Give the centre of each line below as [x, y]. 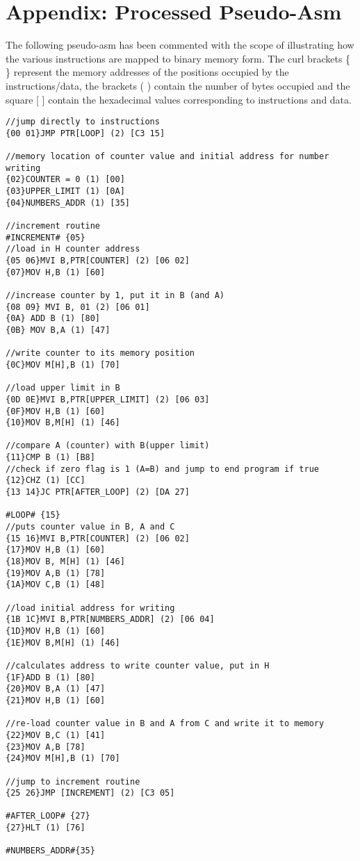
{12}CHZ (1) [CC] [46, 481]
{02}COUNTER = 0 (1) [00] [65, 180]
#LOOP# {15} [33, 515]
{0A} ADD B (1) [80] [53, 319]
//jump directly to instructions [83, 122]
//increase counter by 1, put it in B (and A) [115, 295]
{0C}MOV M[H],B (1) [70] [63, 364]
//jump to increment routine [73, 781]
